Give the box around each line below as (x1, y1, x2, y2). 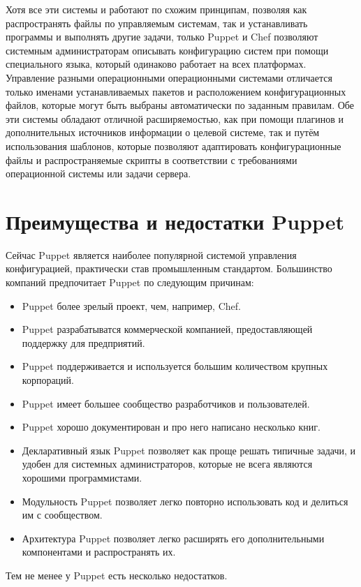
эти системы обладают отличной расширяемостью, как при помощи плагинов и (6, 111, 344, 126)
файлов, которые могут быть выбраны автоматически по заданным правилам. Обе (6, 98, 355, 112)
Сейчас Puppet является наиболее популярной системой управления (6, 247, 297, 262)
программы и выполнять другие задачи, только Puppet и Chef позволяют (6, 29, 318, 44)
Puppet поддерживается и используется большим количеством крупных (22, 359, 328, 373)
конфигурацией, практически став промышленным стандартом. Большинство (6, 261, 332, 276)
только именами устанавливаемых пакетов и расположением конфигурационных (6, 84, 346, 98)
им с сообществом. (22, 507, 103, 522)
